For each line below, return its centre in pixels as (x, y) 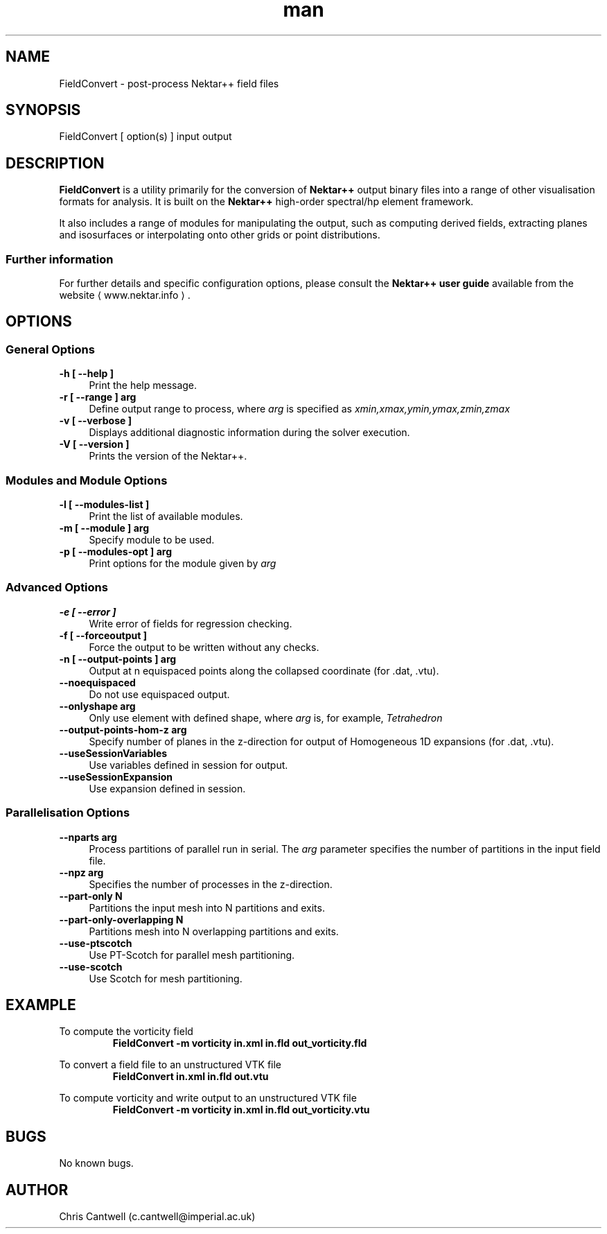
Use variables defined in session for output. (188, 765)
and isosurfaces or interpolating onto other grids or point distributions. (220, 235)
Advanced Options (57, 588)
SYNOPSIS (43, 110)
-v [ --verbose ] (95, 421)
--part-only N (91, 896)
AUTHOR (37, 1190)
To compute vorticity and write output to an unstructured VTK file (208, 1098)
